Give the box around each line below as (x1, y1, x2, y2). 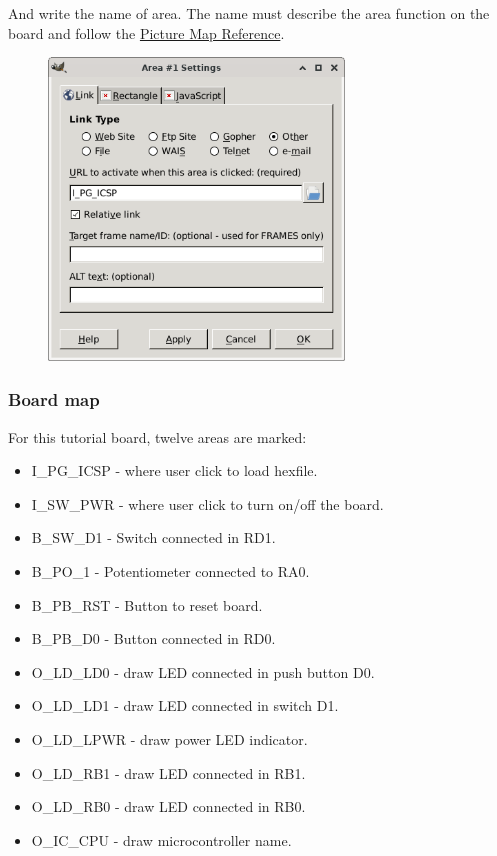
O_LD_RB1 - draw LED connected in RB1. (31, 762, 306, 783)
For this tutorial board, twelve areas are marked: (8, 426, 307, 447)
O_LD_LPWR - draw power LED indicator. (31, 729, 308, 750)
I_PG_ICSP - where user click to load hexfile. (31, 460, 318, 481)
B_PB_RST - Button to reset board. (31, 594, 263, 615)
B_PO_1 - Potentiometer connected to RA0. (31, 561, 310, 582)
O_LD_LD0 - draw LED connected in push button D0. (31, 661, 375, 682)
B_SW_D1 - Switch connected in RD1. (31, 527, 276, 548)
